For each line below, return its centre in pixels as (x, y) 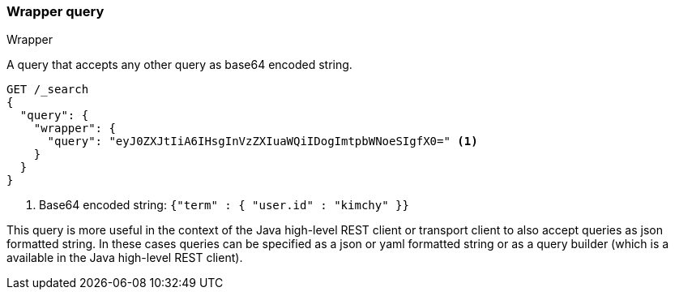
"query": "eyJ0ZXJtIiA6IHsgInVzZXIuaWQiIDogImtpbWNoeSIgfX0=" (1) (263, 142)
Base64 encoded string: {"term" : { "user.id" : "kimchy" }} (224, 205)
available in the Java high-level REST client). (125, 258)
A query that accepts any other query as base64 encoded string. (179, 65)
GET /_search (48, 90)
